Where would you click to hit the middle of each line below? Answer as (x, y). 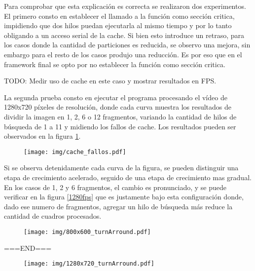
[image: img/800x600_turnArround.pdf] (87, 232)
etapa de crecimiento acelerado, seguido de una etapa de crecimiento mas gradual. (128, 177)
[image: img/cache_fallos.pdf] (75, 152)
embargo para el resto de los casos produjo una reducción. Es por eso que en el (123, 54)
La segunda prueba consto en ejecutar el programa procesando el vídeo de (116, 97)
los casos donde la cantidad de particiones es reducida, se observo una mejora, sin (127, 45)
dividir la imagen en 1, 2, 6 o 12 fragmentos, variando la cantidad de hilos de (120, 116)
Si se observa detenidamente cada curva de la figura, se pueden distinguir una (121, 168)
